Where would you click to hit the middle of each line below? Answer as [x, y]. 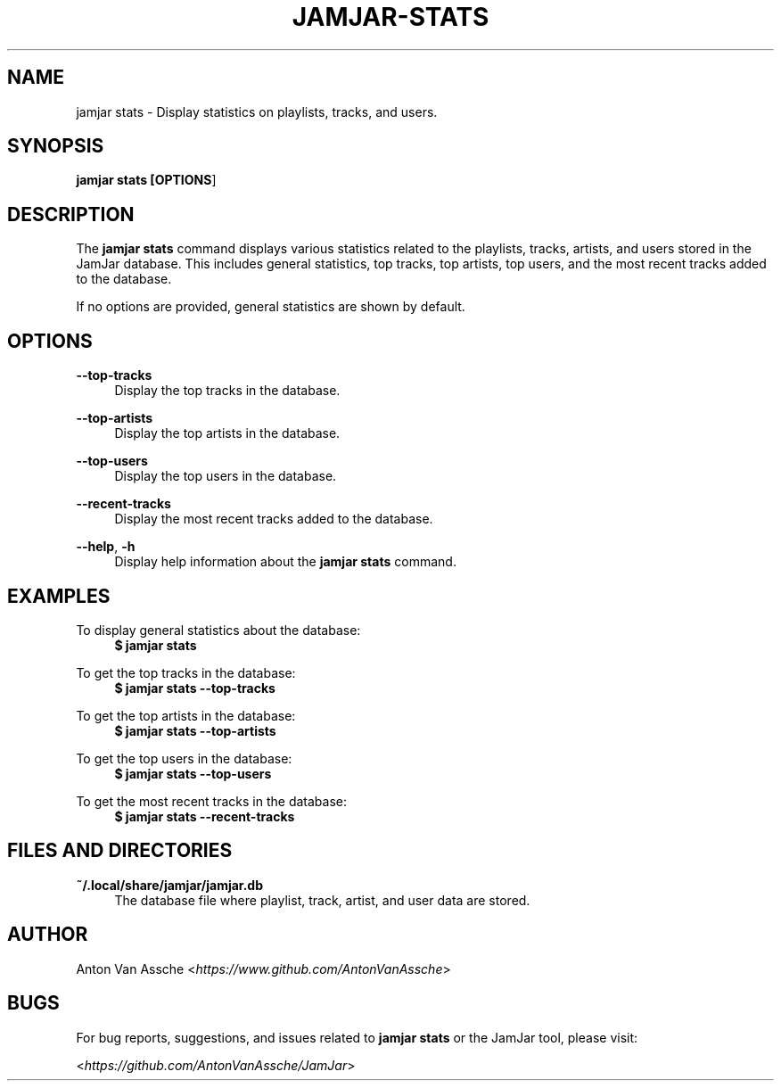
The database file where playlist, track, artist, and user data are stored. [322, 900]
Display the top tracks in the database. [227, 391]
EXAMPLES [59, 596]
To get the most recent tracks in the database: [211, 801]
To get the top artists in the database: [186, 715]
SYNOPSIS [56, 146]
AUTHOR [48, 935]
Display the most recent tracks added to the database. [274, 519]
